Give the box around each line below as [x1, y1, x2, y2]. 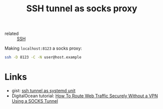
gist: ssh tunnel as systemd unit [11, 88, 76, 93]
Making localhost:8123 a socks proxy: [4, 45, 82, 52]
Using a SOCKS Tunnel [11, 98, 58, 104]
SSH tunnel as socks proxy [26, 3, 138, 14]
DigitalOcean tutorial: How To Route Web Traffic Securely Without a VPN [11, 93, 158, 99]
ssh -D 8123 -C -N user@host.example [4, 55, 82, 60]
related [4, 30, 19, 37]
